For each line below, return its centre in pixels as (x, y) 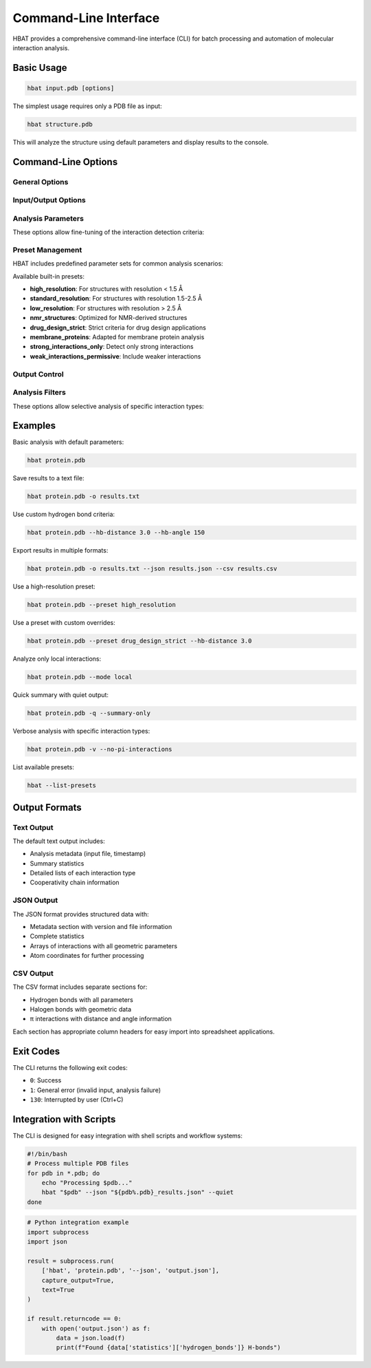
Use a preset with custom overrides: (64, 623)
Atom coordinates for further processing (87, 956)
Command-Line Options (65, 162)
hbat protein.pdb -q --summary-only (89, 713)
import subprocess (58, 1232)
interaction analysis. (41, 47)
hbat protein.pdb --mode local (80, 677)
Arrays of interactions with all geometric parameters (104, 945)
